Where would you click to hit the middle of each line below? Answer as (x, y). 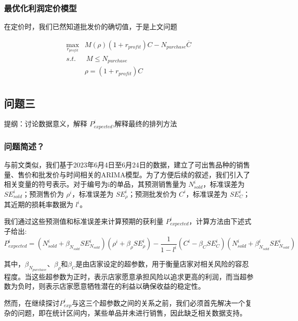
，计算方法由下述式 (220, 221)
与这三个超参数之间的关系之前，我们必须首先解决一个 (158, 302)
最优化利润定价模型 (41, 8)
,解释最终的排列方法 (145, 124)
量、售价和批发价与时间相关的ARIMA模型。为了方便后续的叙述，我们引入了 (127, 174)
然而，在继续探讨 (32, 302)
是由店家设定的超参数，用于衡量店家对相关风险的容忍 (162, 264)
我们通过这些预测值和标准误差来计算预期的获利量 (84, 221)
